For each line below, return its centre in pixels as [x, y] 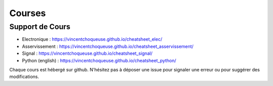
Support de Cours [40, 27]
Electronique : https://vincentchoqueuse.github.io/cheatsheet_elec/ [92, 39]
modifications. [24, 77]
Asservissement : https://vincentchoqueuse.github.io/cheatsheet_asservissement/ [108, 46]
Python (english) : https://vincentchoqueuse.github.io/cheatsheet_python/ [99, 60]
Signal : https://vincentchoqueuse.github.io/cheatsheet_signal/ [87, 53]
